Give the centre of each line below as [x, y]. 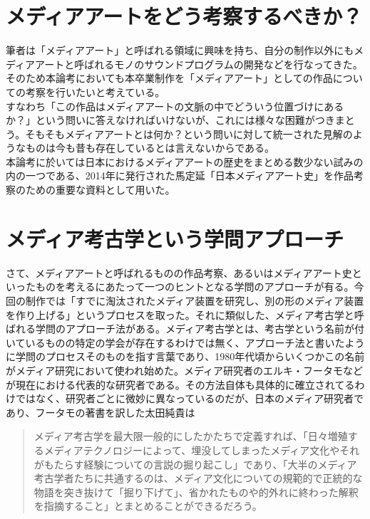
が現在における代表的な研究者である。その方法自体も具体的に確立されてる [180, 384]
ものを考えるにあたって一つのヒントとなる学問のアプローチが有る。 [195, 287]
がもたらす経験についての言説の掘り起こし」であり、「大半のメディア [195, 464]
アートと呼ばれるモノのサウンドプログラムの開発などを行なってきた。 [199, 64]
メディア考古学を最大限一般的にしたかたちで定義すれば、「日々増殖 [191, 436]
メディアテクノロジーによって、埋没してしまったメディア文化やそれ [202, 450]
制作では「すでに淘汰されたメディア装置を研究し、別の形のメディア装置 [195, 300]
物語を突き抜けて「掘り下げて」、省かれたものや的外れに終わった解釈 [196, 492]
